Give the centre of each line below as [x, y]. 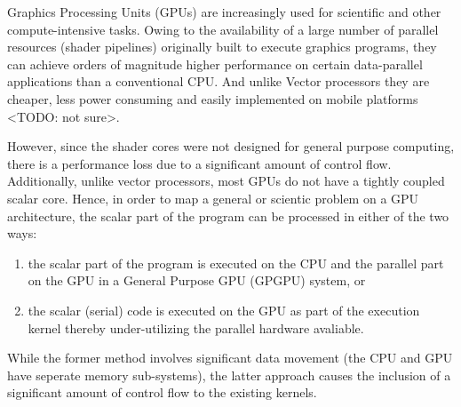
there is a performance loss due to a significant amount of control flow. [199, 163]
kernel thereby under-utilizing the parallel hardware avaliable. [196, 327]
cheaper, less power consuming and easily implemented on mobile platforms [213, 98]
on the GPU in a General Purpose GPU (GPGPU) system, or [197, 280]
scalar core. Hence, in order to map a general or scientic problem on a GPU [213, 198]
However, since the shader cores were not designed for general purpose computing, [231, 146]
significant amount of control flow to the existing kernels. [162, 392]
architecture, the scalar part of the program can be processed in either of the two [228, 215]
